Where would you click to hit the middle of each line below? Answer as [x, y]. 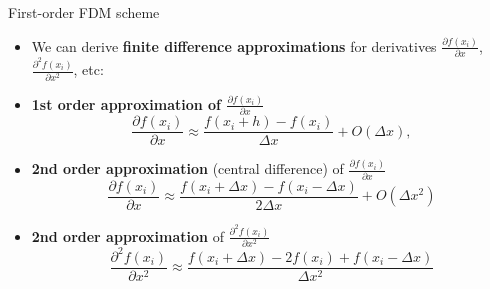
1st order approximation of [126, 103]
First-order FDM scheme [84, 12]
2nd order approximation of [127, 235]
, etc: [88, 69]
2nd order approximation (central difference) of [187, 168]
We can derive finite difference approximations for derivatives [234, 45]
